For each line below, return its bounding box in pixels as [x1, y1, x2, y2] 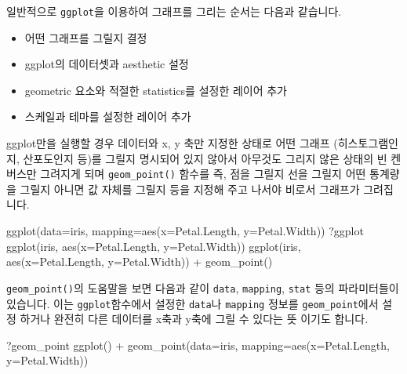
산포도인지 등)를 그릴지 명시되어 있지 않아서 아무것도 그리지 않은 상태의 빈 [23, 150, 387, 166]
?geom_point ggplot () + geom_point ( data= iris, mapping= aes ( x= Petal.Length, [6, 336, 390, 353]
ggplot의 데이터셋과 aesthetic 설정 [24, 56, 189, 72]
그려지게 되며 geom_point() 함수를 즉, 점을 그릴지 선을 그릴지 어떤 [40, 165, 366, 182]
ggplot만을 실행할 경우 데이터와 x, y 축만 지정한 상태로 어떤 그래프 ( [6, 135, 338, 151]
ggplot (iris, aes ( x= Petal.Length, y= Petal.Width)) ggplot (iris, [6, 238, 301, 254]
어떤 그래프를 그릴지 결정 [24, 29, 147, 45]
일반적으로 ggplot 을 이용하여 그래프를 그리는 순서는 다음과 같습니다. [6, 3, 342, 19]
